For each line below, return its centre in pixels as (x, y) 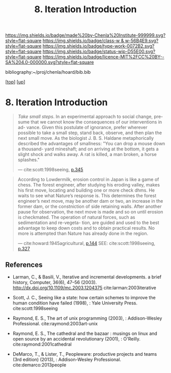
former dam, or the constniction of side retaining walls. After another (90, 206)
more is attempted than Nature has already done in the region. (83, 234)
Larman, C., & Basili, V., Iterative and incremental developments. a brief (87, 277)
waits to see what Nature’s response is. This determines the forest (87, 196)
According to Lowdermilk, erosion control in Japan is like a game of (88, 179)
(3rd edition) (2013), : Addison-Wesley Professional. (67, 359)
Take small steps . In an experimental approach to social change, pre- (90, 117)
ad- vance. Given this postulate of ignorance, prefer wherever (82, 128)
